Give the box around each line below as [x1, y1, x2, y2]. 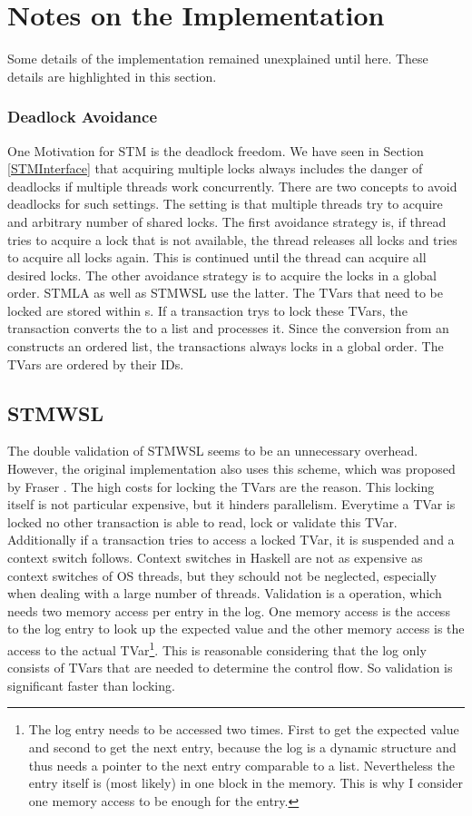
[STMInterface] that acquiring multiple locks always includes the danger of [7, 159, 423, 178]
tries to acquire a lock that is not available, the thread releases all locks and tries [7, 230, 457, 249]
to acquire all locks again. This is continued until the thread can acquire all [7, 248, 427, 267]
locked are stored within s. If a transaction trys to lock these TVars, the [7, 300, 408, 320]
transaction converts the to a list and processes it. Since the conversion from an [7, 319, 449, 338]
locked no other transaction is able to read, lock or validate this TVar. [7, 512, 398, 531]
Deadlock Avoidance [7, 105, 158, 128]
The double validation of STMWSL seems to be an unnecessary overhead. [7, 441, 418, 460]
